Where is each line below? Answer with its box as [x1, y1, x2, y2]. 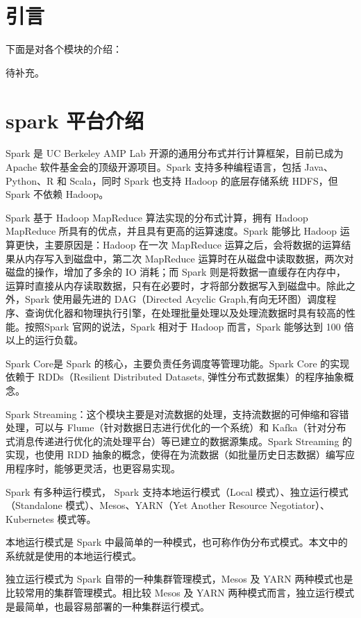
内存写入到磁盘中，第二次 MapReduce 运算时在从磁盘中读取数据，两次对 [24, 251, 354, 265]
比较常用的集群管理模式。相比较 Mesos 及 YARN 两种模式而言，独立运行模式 [6, 585, 355, 600]
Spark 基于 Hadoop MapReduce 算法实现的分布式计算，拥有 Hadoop [6, 210, 308, 224]
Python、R [6, 173, 54, 187]
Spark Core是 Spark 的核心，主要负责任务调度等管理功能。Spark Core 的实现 [6, 356, 350, 370]
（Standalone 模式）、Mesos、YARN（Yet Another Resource [6, 498, 267, 512]
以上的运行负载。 [6, 333, 83, 347]
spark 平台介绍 [6, 106, 144, 134]
